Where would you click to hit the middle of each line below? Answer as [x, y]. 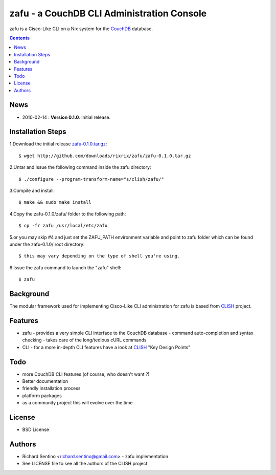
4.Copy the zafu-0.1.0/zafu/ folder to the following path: [68, 214]
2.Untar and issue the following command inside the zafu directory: [80, 167]
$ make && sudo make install [55, 202]
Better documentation [45, 381]
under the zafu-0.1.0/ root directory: [47, 244]
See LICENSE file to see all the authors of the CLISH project [85, 464]
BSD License [36, 429]
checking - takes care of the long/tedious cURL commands [84, 340]
